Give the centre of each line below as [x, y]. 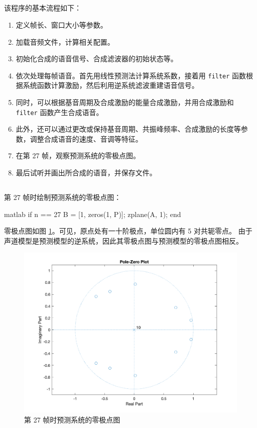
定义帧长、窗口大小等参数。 [61, 24]
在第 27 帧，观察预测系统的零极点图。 [78, 155]
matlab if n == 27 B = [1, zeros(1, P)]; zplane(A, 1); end [93, 214]
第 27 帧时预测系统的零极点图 [72, 419]
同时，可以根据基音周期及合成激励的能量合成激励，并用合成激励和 [125, 102]
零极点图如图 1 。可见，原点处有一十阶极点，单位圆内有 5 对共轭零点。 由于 [128, 231]
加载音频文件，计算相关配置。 [65, 41]
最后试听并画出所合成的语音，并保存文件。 [86, 173]
